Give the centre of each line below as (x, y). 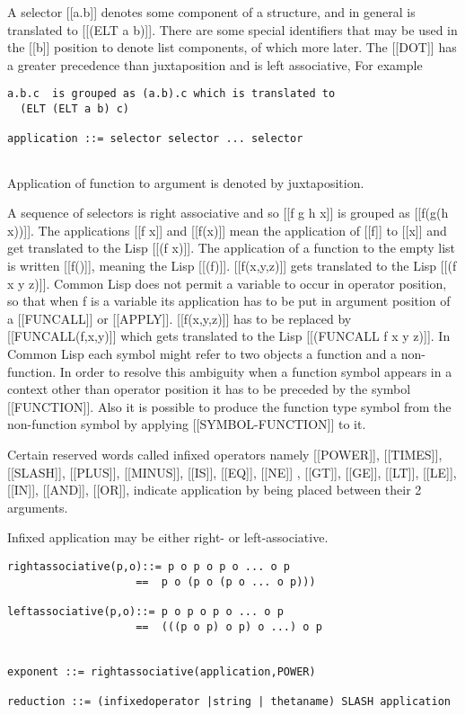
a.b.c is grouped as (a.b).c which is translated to (171, 94)
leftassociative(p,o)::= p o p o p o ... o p (145, 611)
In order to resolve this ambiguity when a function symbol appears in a (256, 371)
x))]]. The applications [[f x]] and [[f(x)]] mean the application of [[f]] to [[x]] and (227, 230)
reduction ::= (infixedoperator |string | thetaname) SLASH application (229, 701)
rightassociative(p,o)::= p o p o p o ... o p (149, 566)
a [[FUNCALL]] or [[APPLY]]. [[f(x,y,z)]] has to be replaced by (180, 318)
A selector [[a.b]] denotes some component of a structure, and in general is (211, 12)
